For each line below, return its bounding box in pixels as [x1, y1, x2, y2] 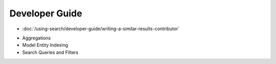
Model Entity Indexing [22, 42, 68, 48]
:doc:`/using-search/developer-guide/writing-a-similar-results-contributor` [22, 26, 180, 32]
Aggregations [22, 35, 51, 41]
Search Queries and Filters [22, 49, 79, 55]
